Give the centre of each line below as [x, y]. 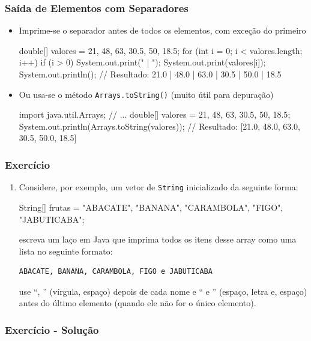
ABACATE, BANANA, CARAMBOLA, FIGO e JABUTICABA [116, 272]
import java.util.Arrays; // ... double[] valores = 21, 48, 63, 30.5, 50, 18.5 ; [155, 114]
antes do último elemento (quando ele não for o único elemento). [137, 303]
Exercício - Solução [52, 329]
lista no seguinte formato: [66, 251]
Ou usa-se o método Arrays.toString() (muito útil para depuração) [146, 94]
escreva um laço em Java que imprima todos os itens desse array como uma [158, 239]
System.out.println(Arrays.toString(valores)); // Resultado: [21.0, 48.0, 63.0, [160, 126]
